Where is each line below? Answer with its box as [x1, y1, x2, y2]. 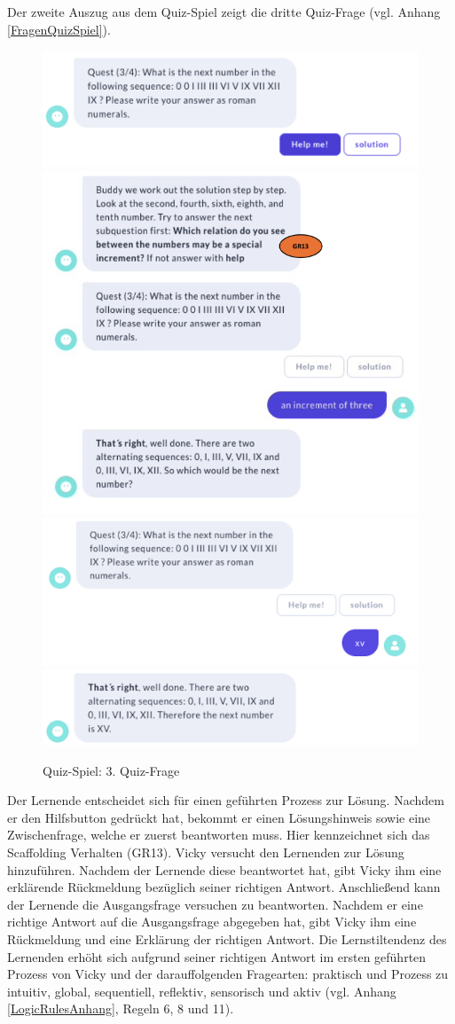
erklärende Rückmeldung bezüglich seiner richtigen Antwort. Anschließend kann [7, 878, 441, 896]
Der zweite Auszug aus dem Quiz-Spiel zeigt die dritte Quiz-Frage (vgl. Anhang [7, 3, 441, 20]
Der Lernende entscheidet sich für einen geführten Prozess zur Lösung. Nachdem [7, 791, 444, 809]
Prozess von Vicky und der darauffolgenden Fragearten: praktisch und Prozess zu [7, 965, 449, 983]
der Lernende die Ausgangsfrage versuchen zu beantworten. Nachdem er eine [7, 895, 423, 913]
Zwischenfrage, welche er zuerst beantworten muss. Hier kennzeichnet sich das [7, 825, 430, 844]
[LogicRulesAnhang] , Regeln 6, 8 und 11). [7, 999, 234, 1018]
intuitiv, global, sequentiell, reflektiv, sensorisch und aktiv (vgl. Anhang [7, 981, 396, 1000]
